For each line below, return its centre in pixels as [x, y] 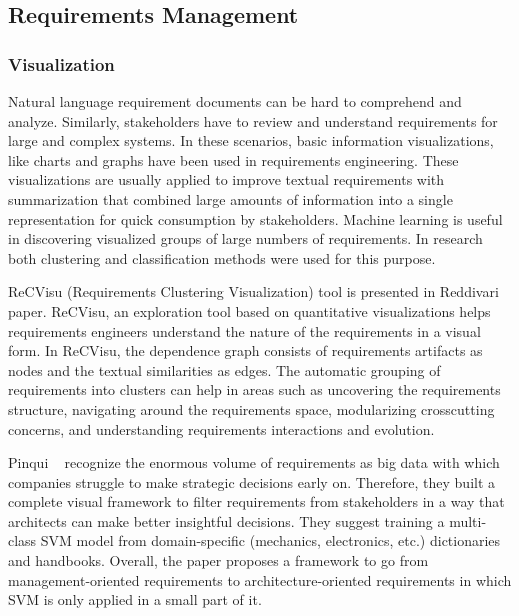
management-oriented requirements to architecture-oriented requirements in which [260, 579]
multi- [468, 520]
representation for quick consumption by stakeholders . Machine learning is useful [255, 218]
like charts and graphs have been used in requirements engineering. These [233, 159]
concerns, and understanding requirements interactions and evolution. [221, 428]
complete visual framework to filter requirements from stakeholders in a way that [256, 501]
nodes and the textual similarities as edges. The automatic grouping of [224, 369]
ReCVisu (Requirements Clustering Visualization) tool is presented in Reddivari [253, 291]
